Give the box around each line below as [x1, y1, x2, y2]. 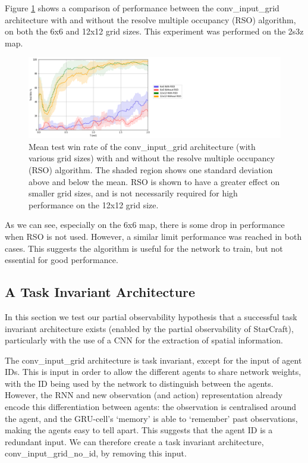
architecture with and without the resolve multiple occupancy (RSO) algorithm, [5, 13, 296, 26]
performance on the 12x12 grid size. [29, 198, 159, 211]
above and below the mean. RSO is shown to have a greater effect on [29, 175, 280, 187]
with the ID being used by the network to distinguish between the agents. [5, 377, 274, 389]
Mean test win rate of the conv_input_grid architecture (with [29, 140, 256, 152]
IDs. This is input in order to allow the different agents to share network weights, [5, 365, 301, 378]
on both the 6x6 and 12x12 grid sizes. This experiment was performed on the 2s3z [5, 25, 304, 37]
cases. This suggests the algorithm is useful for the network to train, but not [5, 242, 283, 254]
